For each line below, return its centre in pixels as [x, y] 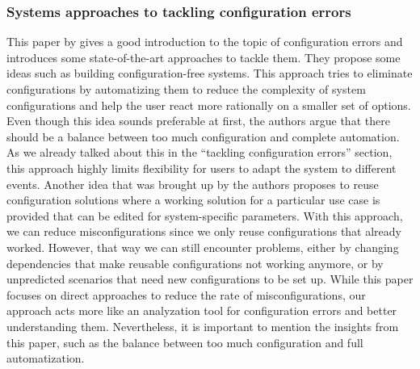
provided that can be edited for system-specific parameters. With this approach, [205, 215]
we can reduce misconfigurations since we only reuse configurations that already [204, 231]
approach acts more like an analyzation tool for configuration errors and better [202, 310]
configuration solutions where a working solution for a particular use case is [193, 200]
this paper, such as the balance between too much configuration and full [185, 342]
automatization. [46, 358]
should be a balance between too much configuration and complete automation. [203, 136]
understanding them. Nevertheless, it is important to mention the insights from [203, 326]
